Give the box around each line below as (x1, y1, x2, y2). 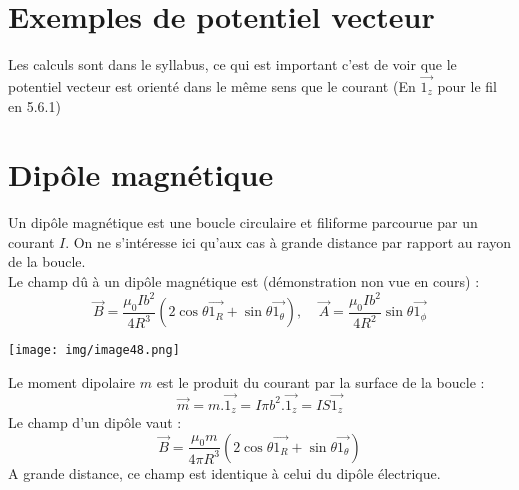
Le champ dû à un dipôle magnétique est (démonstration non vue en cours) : (8, 271, 480, 292)
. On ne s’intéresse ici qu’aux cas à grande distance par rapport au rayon (65, 231, 512, 252)
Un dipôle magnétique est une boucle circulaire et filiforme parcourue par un (8, 212, 478, 233)
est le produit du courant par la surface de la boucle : (156, 372, 485, 393)
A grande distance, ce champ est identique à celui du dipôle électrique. (8, 462, 441, 483)
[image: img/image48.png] (8, 343, 180, 358)
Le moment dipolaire (8, 372, 136, 393)
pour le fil (437, 75, 497, 96)
